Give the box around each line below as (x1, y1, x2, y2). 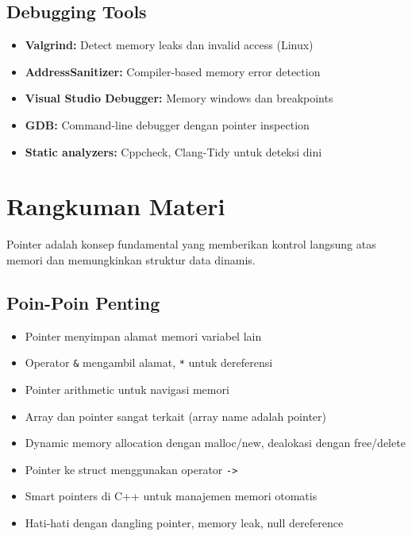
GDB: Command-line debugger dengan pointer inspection (25, 116, 310, 133)
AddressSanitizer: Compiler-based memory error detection (25, 63, 321, 79)
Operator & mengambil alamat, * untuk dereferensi (25, 354, 273, 371)
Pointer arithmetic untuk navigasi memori (25, 380, 229, 397)
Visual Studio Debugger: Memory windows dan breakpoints (25, 90, 333, 106)
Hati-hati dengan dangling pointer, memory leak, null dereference (25, 514, 344, 530)
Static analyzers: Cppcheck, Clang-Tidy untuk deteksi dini (25, 143, 322, 160)
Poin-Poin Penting (6, 290, 160, 314)
